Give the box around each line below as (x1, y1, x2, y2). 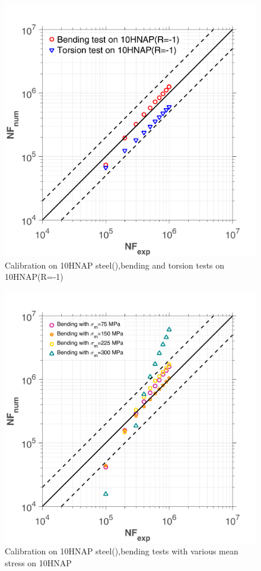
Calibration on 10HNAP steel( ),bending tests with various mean (5, 545, 238, 557)
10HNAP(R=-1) (5, 270, 63, 283)
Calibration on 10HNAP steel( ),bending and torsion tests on (5, 258, 225, 271)
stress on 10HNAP (5, 556, 72, 569)
